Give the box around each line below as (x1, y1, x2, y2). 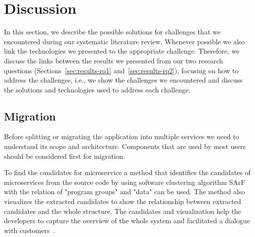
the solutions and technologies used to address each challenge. (4, 84, 191, 94)
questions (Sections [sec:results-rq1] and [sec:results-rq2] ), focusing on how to (4, 65, 239, 75)
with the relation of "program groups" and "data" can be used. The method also (4, 186, 245, 197)
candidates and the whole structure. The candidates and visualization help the (4, 206, 241, 216)
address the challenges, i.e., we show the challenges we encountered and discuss (4, 75, 243, 85)
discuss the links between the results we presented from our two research (4, 55, 223, 65)
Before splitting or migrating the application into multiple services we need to (4, 131, 239, 142)
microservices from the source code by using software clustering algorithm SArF (4, 177, 246, 187)
